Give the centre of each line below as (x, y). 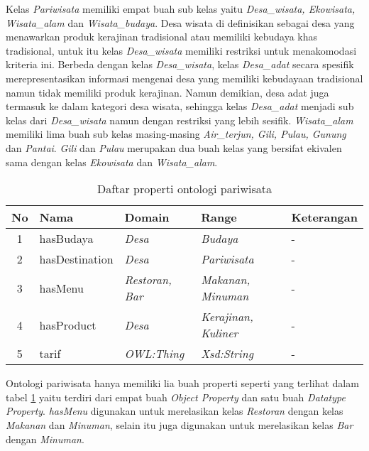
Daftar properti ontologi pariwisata (184, 189)
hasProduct (68, 325)
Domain (147, 217)
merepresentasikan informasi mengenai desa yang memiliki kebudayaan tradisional (184, 78)
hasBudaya (66, 239)
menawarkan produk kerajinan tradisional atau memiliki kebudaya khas (162, 37)
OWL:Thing (154, 354)
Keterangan (324, 217)
